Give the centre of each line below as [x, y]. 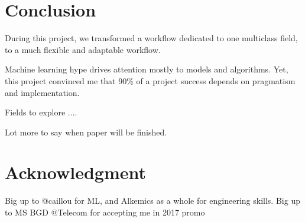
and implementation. [42, 92]
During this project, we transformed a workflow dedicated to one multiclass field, [151, 38]
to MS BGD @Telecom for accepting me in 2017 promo [105, 212]
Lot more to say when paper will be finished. [86, 132]
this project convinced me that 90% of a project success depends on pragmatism [150, 80]
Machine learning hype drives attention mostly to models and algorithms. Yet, [147, 69]
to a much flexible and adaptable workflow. [83, 49]
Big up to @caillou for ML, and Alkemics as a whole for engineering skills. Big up [152, 201]
